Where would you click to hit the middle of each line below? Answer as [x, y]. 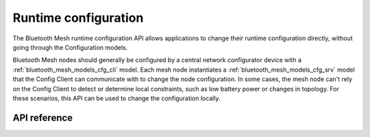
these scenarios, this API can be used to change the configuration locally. [116, 98]
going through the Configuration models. [70, 47]
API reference [43, 118]
